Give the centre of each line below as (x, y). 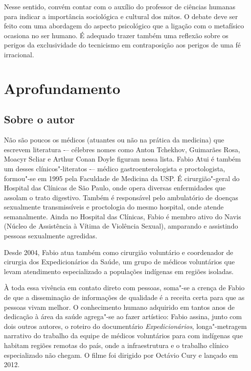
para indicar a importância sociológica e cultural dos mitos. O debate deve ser (121, 16)
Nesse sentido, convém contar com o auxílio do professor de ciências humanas (120, 6)
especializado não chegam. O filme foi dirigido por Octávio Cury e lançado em (121, 355)
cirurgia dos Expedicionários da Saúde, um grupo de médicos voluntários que (119, 262)
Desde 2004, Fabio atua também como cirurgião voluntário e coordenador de (119, 252)
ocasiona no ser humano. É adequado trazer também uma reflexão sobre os (116, 35)
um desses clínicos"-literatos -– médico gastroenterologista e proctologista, (115, 168)
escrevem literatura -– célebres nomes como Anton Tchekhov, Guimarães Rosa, (122, 149)
